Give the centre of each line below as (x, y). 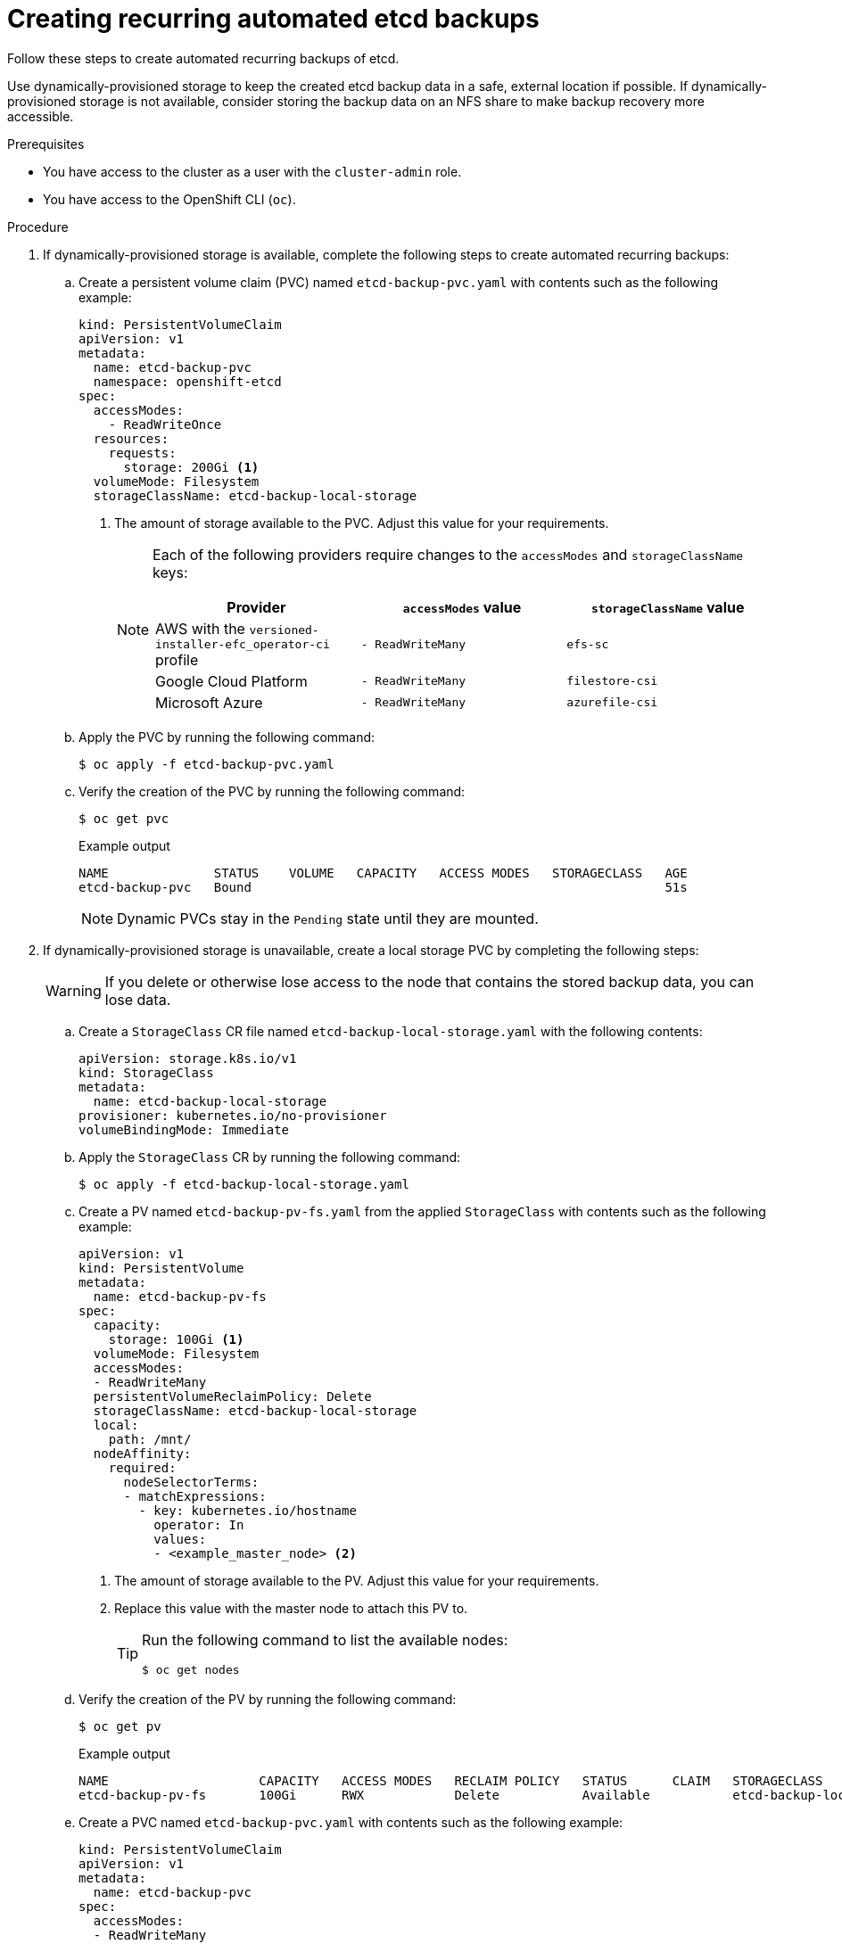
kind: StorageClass (146, 1072)
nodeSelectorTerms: (191, 1482)
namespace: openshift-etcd (187, 381)
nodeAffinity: (142, 1453)
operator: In (199, 1524)
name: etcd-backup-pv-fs (180, 1296)
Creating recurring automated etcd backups (273, 19)
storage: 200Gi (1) (191, 467)
